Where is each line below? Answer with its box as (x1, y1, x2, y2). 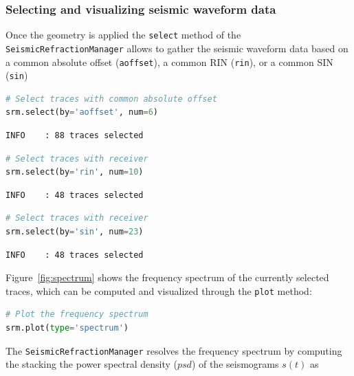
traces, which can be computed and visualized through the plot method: (5, 283, 312, 298)
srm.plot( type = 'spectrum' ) (5, 323, 129, 333)
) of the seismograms (191, 357, 279, 371)
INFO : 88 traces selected (5, 131, 144, 141)
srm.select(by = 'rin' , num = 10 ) (5, 167, 144, 177)
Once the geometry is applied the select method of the (5, 27, 241, 42)
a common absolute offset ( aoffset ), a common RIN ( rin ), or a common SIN (5, 54, 333, 69)
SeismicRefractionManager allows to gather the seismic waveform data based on (5, 41, 349, 55)
